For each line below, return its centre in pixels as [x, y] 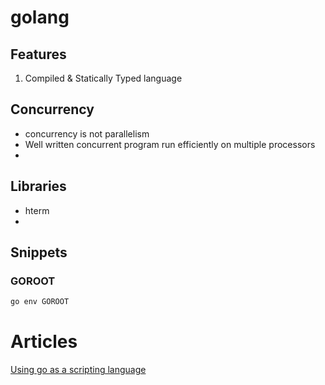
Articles [44, 342]
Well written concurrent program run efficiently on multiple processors [170, 144]
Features [38, 54]
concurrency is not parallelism [87, 133]
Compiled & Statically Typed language [103, 78]
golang [40, 17]
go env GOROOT [40, 302]
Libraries [38, 186]
